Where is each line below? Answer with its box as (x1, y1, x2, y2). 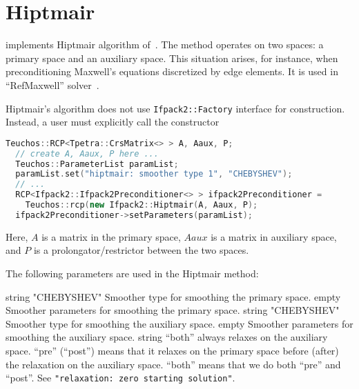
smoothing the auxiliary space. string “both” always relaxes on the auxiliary (6, 330, 328, 344)
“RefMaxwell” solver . (6, 77, 99, 92)
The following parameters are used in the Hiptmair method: (6, 266, 259, 280)
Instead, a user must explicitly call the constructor (6, 114, 220, 129)
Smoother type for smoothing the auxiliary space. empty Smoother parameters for (6, 316, 353, 330)
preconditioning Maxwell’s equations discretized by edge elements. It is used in (6, 64, 338, 79)
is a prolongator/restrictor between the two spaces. (33, 243, 249, 257)
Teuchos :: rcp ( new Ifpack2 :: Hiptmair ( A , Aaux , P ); (25, 200, 258, 210)
